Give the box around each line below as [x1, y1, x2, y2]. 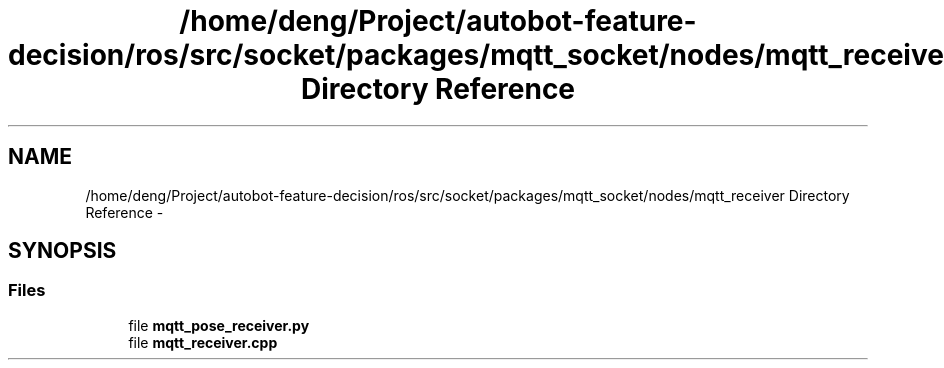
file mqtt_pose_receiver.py [128, 316, 310, 334]
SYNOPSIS [8, 238, 117, 264]
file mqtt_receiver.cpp [128, 333, 278, 351]
